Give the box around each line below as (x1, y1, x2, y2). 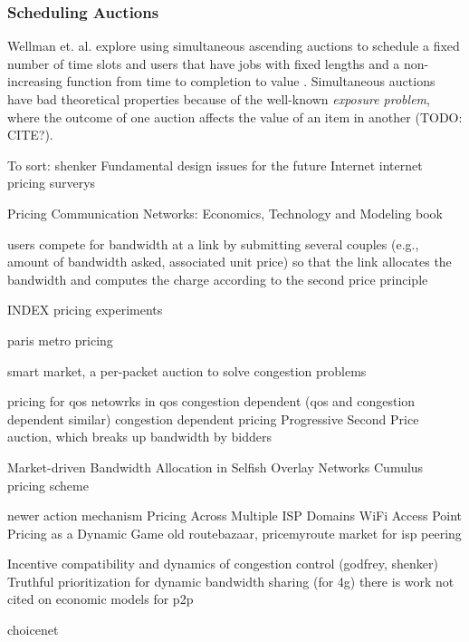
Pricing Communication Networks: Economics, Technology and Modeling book (7, 203, 443, 222)
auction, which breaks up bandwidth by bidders (7, 427, 272, 446)
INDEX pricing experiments (7, 300, 163, 319)
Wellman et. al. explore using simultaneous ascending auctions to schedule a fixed (7, 36, 460, 55)
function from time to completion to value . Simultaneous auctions (66, 72, 435, 91)
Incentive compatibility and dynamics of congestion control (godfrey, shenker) (7, 554, 438, 573)
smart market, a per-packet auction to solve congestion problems (7, 361, 367, 380)
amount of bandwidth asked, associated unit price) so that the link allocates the (7, 252, 452, 271)
